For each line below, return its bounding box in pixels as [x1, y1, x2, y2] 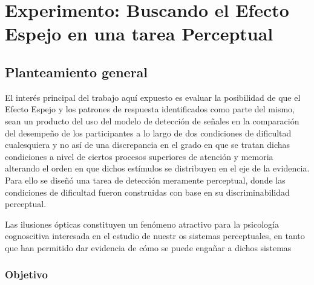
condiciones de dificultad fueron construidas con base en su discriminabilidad [5, 185, 290, 198]
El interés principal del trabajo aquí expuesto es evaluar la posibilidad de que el [5, 91, 301, 103]
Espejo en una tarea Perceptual [5, 21, 273, 46]
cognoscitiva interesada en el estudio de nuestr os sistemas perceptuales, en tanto [5, 229, 305, 242]
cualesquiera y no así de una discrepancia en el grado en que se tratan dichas [5, 138, 290, 151]
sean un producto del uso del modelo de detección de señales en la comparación [5, 114, 299, 127]
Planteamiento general [5, 62, 148, 81]
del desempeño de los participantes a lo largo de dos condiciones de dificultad [5, 126, 292, 139]
